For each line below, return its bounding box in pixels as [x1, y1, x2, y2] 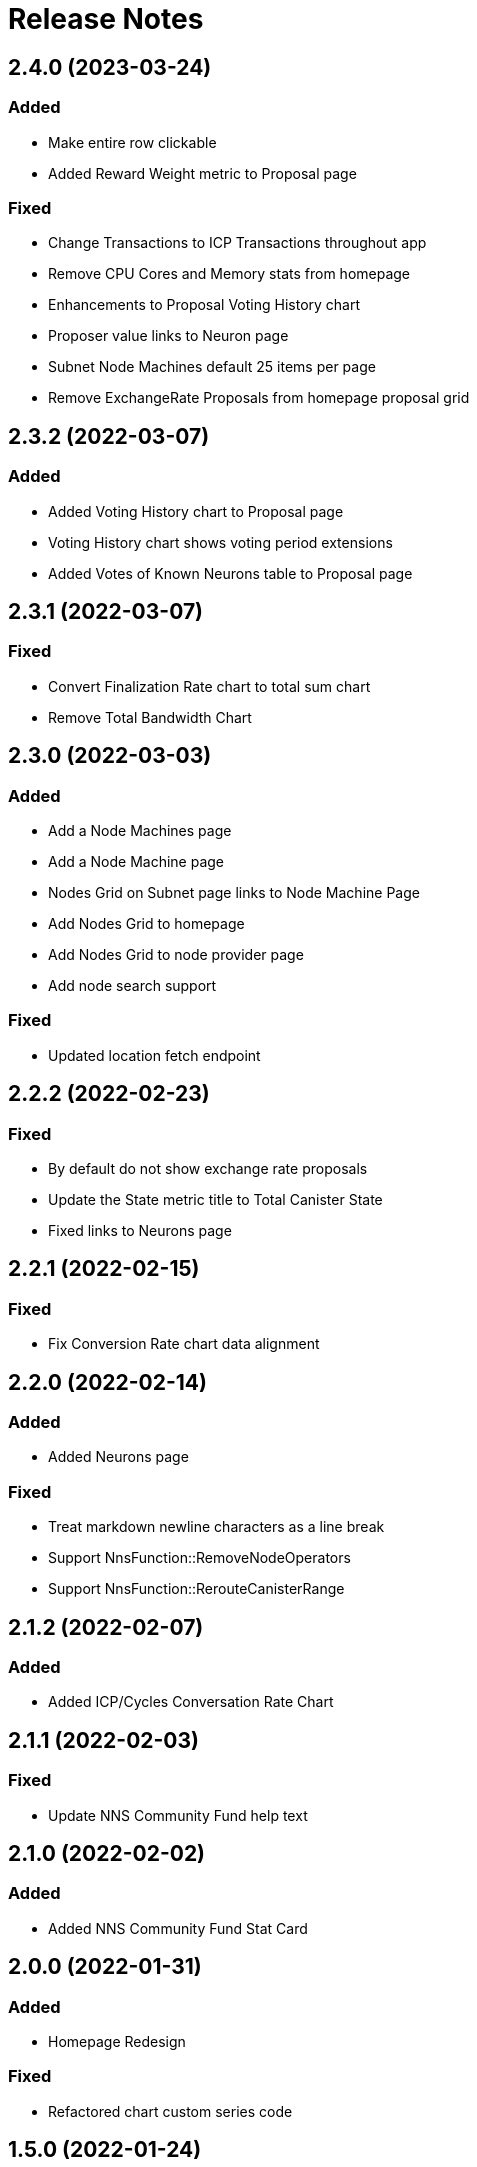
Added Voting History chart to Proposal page [48, 502, 344, 520]
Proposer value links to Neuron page [48, 327, 289, 345]
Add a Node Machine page [48, 852, 225, 870]
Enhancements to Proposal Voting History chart [48, 296, 361, 314]
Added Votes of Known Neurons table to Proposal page [48, 564, 413, 582]
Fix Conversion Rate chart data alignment [48, 1335, 320, 1353]
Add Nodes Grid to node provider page [48, 945, 304, 963]
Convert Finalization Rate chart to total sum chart [48, 677, 371, 695]
